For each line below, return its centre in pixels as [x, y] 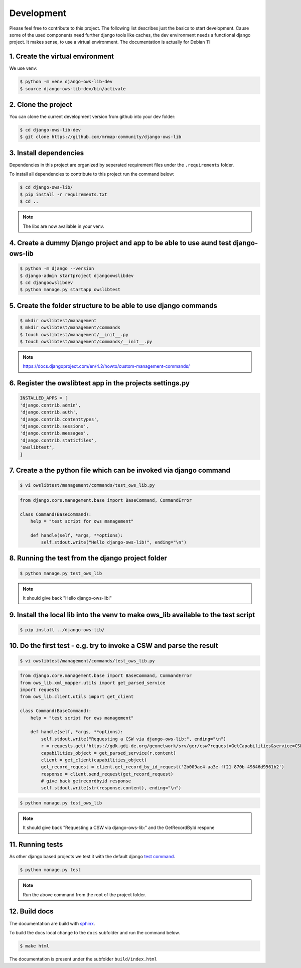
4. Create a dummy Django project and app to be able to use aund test [120, 243]
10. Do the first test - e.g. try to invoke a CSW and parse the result [114, 646]
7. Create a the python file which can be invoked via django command [120, 470]
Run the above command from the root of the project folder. [85, 894]
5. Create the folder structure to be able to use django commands [113, 305]
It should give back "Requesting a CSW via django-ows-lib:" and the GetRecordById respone [119, 827]
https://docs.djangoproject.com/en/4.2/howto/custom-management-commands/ [106, 366]
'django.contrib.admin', [50, 405]
